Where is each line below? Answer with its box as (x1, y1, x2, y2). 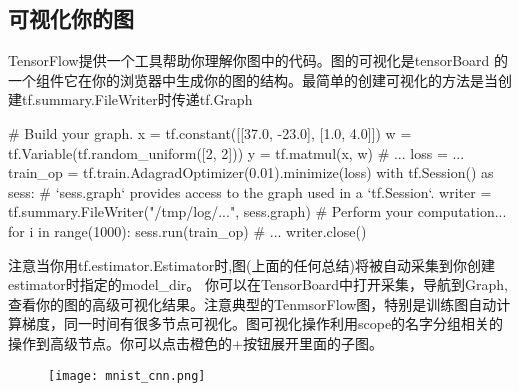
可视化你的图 (8, 3, 134, 34)
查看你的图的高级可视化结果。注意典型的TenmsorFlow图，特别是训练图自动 (8, 293, 497, 314)
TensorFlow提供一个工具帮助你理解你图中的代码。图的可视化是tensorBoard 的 (8, 50, 508, 71)
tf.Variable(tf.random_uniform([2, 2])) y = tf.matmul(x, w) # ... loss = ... (8, 142, 465, 163)
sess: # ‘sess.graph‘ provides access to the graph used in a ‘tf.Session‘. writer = (8, 181, 492, 202)
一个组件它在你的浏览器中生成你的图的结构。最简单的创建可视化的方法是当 (8, 69, 498, 90)
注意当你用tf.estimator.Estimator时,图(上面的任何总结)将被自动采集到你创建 (8, 254, 495, 275)
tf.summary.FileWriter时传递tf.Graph (21, 89, 253, 110)
